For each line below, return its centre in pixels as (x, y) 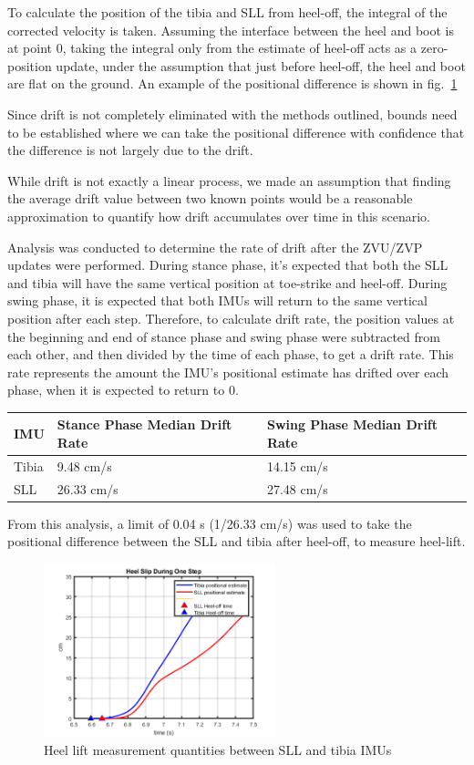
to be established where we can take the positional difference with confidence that (236, 132)
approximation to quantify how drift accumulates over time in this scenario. (219, 216)
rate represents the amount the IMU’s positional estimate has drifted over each (228, 372)
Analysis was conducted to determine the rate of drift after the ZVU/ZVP (215, 247)
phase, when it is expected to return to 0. (123, 390)
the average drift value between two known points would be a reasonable (210, 198)
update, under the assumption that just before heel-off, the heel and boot (261, 65)
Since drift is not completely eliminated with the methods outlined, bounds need (232, 114)
